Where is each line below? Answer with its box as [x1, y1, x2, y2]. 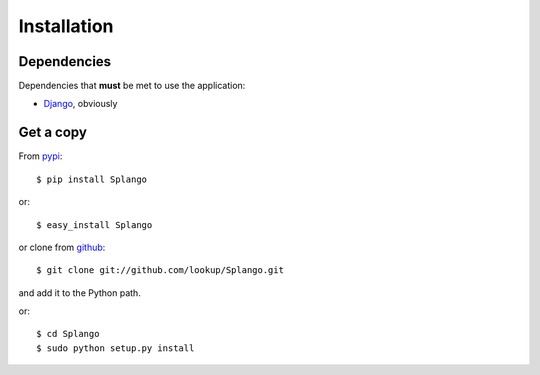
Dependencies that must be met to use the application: [18, 80, 246, 92]
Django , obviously [43, 98, 118, 110]
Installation [18, 15, 114, 37]
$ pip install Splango [36, 173, 148, 185]
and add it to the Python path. [18, 286, 142, 299]
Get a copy [18, 124, 87, 141]
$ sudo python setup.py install [36, 342, 195, 354]
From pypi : [18, 150, 63, 162]
